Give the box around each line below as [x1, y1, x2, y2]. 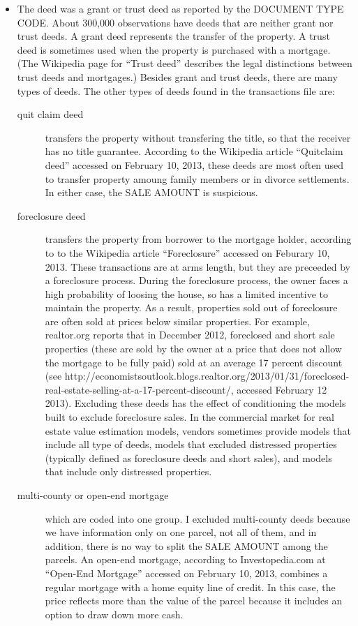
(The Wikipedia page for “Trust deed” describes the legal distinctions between [17, 56, 352, 70]
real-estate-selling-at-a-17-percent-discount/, [45, 382, 234, 396]
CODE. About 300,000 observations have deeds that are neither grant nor [17, 15, 334, 29]
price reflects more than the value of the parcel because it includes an [45, 593, 343, 608]
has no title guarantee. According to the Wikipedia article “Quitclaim [45, 144, 343, 158]
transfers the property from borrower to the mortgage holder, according [45, 232, 352, 246]
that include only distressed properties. [45, 464, 212, 479]
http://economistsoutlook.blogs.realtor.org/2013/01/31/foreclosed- [64, 368, 350, 383]
